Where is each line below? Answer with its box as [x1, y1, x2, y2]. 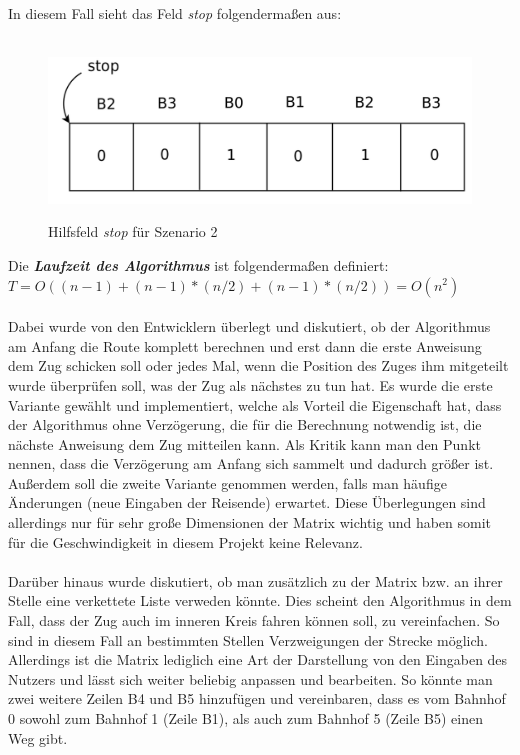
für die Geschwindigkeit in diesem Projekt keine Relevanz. [8, 531, 363, 552]
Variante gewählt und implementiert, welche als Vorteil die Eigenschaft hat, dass [8, 394, 502, 415]
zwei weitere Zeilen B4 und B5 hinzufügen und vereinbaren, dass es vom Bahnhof [8, 688, 506, 709]
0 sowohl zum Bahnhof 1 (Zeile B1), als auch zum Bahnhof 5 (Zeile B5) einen [8, 708, 483, 729]
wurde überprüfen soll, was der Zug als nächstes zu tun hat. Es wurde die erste [8, 374, 493, 395]
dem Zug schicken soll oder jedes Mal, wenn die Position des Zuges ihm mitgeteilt [8, 355, 509, 376]
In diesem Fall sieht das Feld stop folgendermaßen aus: [8, 3, 342, 23]
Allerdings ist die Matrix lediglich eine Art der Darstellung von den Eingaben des [8, 649, 508, 670]
